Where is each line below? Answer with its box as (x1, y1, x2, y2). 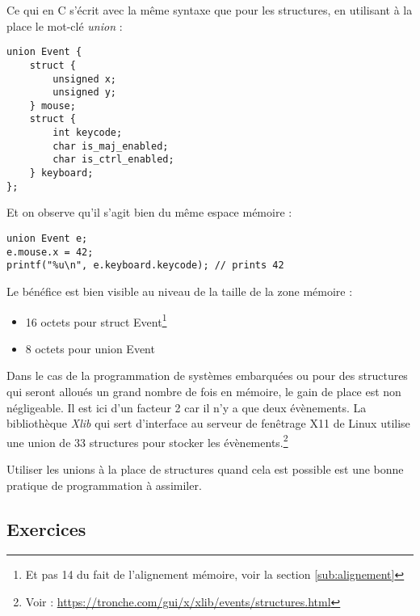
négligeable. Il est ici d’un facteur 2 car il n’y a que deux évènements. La (6, 399, 367, 416)
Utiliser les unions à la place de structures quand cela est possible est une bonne (6, 461, 404, 478)
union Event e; (6, 233, 88, 244)
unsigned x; (52, 73, 117, 85)
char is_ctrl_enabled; (52, 154, 174, 166)
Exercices (6, 516, 86, 541)
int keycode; (52, 127, 123, 139)
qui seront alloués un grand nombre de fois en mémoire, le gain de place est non (6, 383, 401, 399)
